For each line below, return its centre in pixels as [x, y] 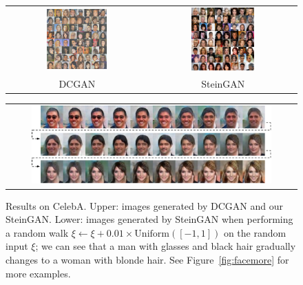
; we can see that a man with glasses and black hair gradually [166, 246]
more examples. [38, 273]
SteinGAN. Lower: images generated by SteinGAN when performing [149, 219]
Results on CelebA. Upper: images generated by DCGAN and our [144, 205]
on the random [255, 232]
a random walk [37, 232]
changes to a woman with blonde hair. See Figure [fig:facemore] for [147, 259]
